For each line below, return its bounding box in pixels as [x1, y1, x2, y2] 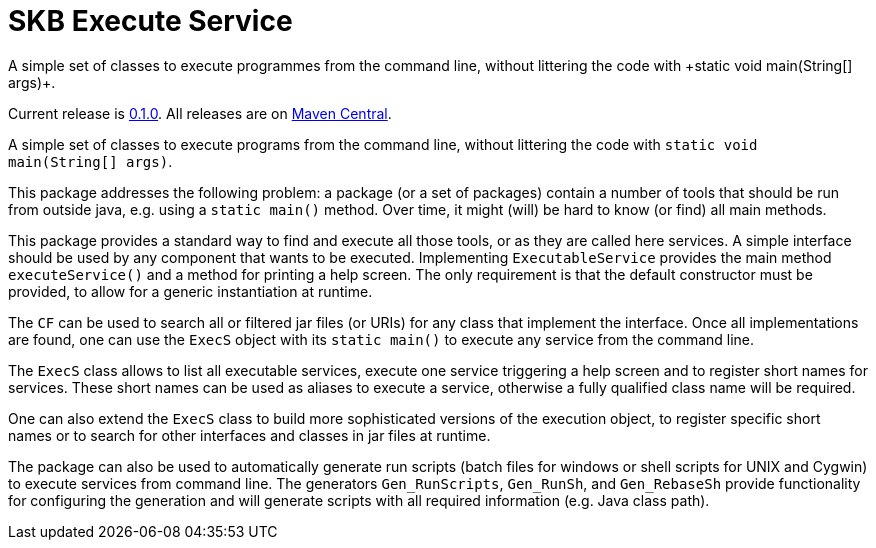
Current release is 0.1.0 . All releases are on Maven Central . [8, 104, 392, 122]
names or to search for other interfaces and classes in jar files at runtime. [8, 426, 491, 444]
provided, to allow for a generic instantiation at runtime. [8, 282, 373, 300]
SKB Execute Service [8, 4, 293, 38]
